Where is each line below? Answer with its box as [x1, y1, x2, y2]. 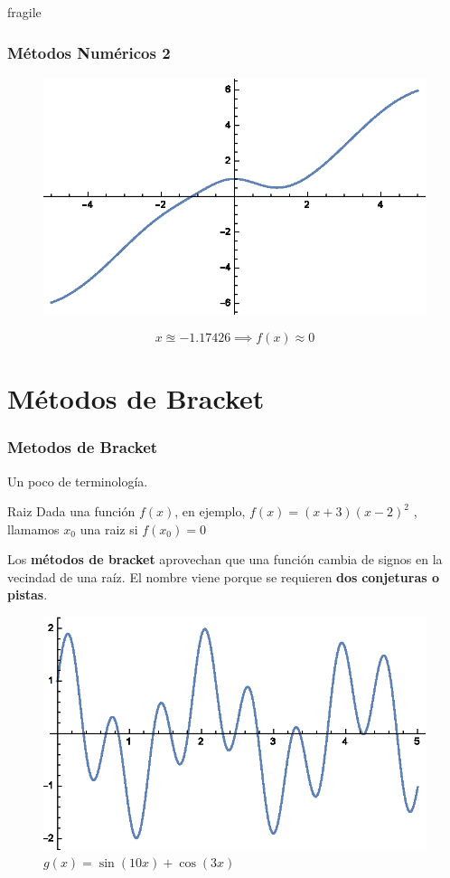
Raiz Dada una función [7, 502, 136, 521]
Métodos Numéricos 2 [7, 41, 171, 63]
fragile [7, 3, 42, 21]
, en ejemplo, [174, 502, 246, 521]
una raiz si [80, 519, 138, 538]
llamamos [7, 519, 60, 538]
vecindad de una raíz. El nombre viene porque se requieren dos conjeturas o [7, 567, 440, 586]
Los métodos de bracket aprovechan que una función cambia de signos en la [7, 550, 443, 569]
